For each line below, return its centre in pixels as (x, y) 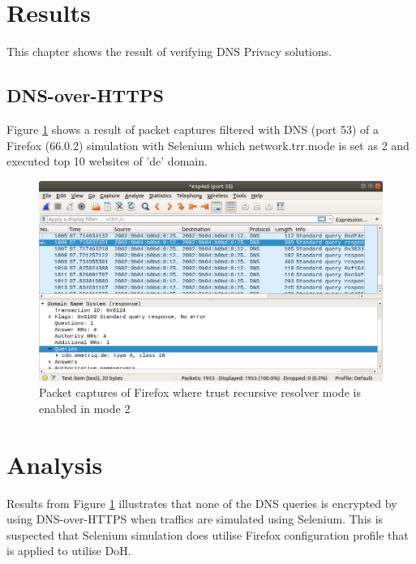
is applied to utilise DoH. (69, 551)
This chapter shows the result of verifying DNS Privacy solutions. (169, 52)
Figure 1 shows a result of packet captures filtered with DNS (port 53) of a (193, 129)
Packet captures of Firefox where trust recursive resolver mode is (200, 392)
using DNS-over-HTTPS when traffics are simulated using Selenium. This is (195, 519)
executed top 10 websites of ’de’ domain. (107, 161)
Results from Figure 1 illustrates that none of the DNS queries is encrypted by (202, 503)
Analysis (55, 464)
